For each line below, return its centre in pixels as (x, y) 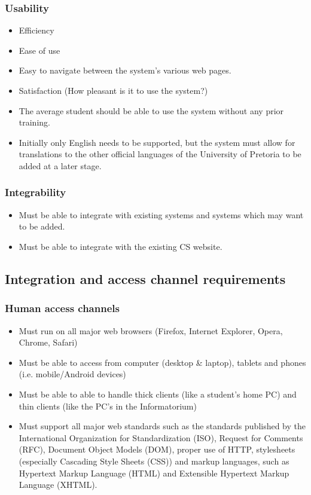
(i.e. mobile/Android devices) (72, 374)
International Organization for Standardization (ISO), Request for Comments (161, 437)
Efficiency (36, 30)
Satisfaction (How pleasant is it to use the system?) (113, 90)
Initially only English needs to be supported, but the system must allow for (157, 142)
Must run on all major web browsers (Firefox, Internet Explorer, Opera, (151, 330)
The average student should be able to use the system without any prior (151, 110)
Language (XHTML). (58, 485)
